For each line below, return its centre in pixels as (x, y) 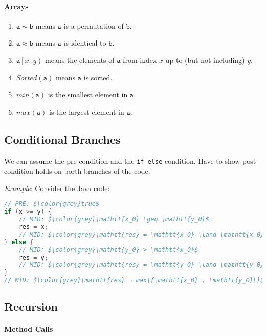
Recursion (31, 307)
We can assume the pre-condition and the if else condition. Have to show (122, 161)
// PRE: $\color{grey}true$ (52, 204)
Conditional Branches (62, 139)
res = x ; (33, 227)
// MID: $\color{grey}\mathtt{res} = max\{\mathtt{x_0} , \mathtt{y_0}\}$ (134, 280)
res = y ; (33, 257)
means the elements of (80, 60)
